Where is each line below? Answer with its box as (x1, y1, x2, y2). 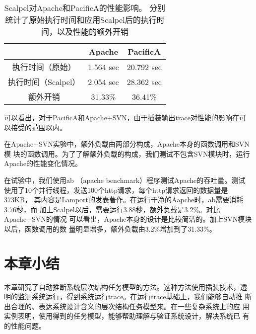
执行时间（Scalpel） (8, 76, 80, 87)
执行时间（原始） (12, 61, 76, 73)
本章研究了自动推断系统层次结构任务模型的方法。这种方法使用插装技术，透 (4, 281, 247, 292)
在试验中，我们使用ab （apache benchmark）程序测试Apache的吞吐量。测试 (4, 174, 246, 185)
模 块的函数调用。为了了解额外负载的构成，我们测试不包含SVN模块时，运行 (4, 148, 250, 159)
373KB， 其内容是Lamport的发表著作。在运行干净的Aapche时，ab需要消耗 (4, 194, 244, 205)
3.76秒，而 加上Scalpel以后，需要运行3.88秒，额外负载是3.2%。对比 (4, 204, 220, 214)
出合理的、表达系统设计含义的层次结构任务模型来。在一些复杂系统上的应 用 (4, 301, 250, 311)
